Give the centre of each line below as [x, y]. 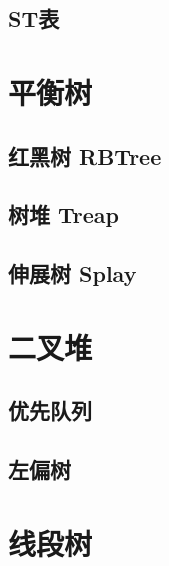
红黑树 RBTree [85, 155]
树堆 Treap [64, 214]
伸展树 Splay [72, 273]
